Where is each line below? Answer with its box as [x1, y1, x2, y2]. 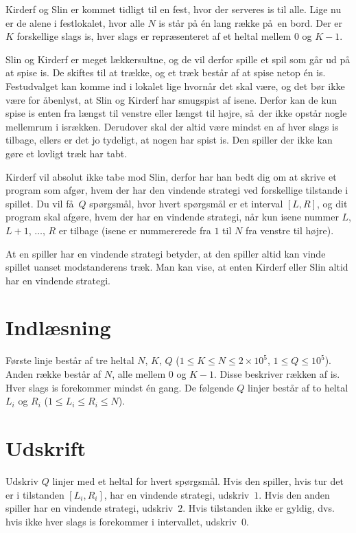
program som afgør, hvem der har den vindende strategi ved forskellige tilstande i [5, 183, 348, 197]
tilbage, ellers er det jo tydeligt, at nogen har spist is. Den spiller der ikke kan [5, 133, 333, 147]
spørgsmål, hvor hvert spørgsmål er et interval [89, 196, 283, 210]
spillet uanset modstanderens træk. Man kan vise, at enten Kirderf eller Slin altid [5, 260, 348, 274]
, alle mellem [112, 367, 166, 381]
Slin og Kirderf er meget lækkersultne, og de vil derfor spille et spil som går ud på [5, 52, 351, 66]
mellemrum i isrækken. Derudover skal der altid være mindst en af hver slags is [5, 119, 339, 133]
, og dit [317, 196, 348, 210]
